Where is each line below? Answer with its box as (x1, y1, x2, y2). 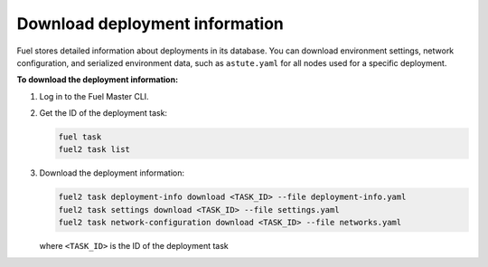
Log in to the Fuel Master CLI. (39, 91, 149, 101)
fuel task (58, 132, 102, 142)
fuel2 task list (58, 145, 131, 155)
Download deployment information (16, 14, 285, 33)
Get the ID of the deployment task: (39, 108, 167, 119)
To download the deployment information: (16, 74, 179, 85)
